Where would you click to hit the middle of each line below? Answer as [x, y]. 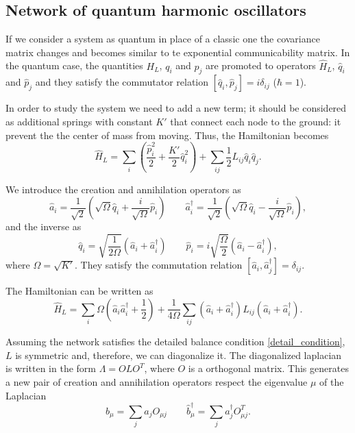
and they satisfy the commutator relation [122, 82]
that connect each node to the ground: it [256, 121]
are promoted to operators [261, 65]
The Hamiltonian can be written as [79, 291]
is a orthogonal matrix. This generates [268, 368]
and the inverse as [44, 226]
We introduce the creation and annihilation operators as [123, 189]
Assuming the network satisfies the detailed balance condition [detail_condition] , [175, 342]
